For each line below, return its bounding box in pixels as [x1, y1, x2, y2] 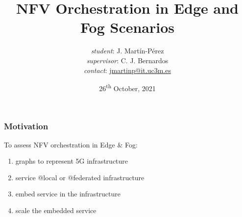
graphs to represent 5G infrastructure [15, 156, 128, 166]
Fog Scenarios [80, 17, 175, 37]
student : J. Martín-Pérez [91, 46, 164, 56]
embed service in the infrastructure [15, 189, 121, 199]
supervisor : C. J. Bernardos [86, 55, 169, 65]
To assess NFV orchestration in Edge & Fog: [4, 139, 138, 149]
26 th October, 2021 [99, 82, 156, 93]
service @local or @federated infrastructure [15, 172, 145, 182]
